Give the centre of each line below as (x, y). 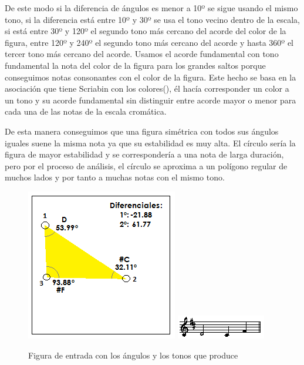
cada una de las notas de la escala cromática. (86, 111)
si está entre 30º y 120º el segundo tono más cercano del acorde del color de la (146, 31)
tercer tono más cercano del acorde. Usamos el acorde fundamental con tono (142, 54)
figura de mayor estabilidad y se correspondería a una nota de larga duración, (144, 154)
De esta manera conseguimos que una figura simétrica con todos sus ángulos (142, 131)
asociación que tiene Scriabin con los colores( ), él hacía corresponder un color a (147, 88)
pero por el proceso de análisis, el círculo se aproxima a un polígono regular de (146, 165)
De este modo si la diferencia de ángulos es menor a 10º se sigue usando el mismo (151, 8)
